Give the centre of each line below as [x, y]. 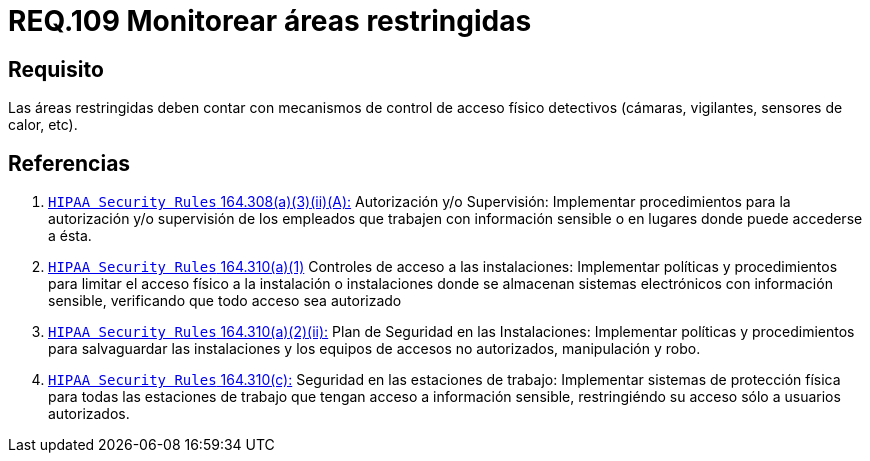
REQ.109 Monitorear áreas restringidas [270, 21]
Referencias [69, 163]
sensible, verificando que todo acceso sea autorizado [225, 301]
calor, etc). [43, 125]
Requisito [56, 69]
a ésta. [70, 236]
